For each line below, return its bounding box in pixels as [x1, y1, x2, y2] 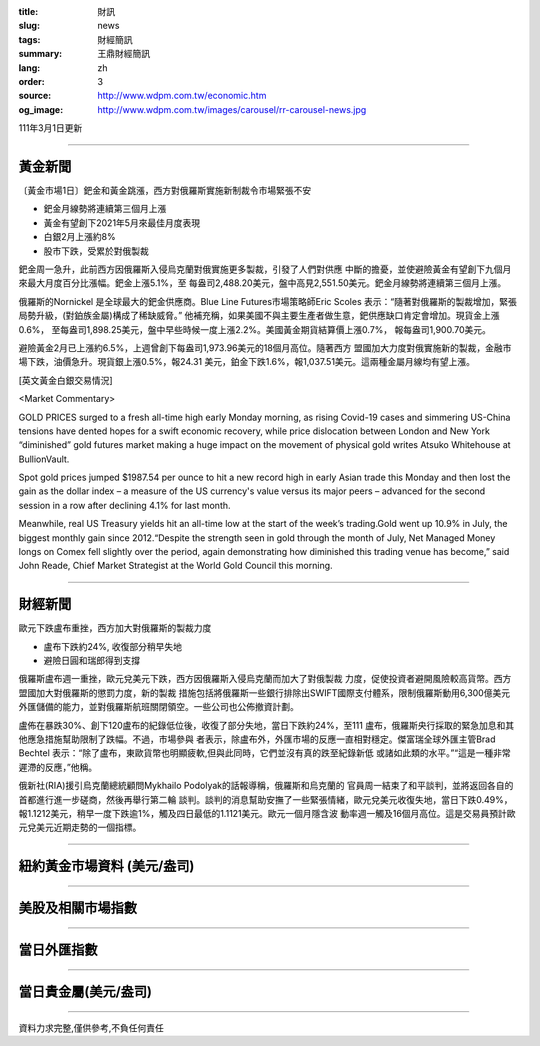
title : [18, 6, 39, 17]
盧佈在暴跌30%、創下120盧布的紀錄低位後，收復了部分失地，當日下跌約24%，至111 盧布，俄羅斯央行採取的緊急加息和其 [18, 719, 515, 731]
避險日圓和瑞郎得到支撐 [43, 655, 140, 667]
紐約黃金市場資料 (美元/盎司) [18, 858, 195, 875]
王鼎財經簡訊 [97, 48, 150, 60]
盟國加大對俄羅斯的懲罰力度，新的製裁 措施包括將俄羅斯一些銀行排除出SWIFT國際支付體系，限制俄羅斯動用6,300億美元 [18, 686, 510, 699]
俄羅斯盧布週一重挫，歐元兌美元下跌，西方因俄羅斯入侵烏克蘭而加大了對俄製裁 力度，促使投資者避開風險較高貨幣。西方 [18, 673, 512, 685]
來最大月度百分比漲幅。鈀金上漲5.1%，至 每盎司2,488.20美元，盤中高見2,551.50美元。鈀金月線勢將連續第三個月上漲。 [18, 277, 507, 289]
